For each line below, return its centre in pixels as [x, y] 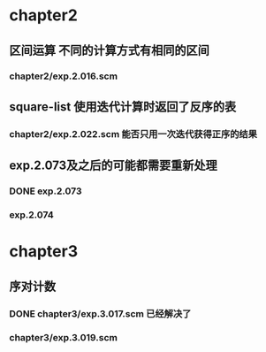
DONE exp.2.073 [46, 191]
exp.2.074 [32, 215]
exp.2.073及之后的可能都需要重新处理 [114, 166]
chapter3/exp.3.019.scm [63, 338]
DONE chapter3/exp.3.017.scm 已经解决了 [100, 313]
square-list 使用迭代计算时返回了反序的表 [123, 107]
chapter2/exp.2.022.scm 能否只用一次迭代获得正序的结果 [133, 134]
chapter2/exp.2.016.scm [63, 76]
